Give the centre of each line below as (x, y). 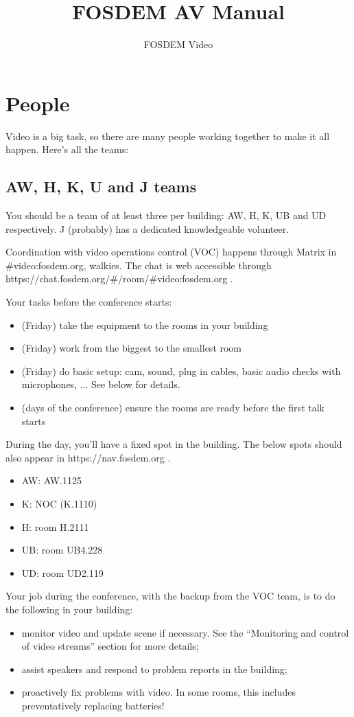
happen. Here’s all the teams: (67, 149)
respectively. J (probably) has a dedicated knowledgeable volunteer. (147, 228)
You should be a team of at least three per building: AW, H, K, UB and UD (166, 215)
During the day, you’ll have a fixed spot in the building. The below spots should (174, 444)
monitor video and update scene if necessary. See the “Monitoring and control (185, 632)
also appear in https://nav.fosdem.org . (88, 457)
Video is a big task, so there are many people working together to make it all (168, 136)
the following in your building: (69, 609)
